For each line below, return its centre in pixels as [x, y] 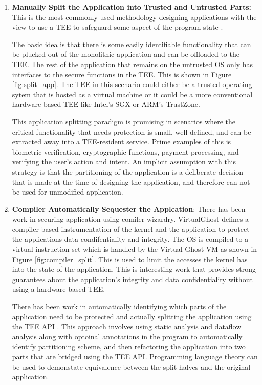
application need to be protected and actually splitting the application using [132, 316]
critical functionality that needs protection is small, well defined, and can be [132, 131]
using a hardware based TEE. [59, 289]
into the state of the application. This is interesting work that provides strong [134, 269]
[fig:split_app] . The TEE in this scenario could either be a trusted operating [132, 84]
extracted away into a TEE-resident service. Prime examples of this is [122, 142]
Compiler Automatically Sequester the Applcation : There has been [129, 209]
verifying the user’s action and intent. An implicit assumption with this [124, 162]
